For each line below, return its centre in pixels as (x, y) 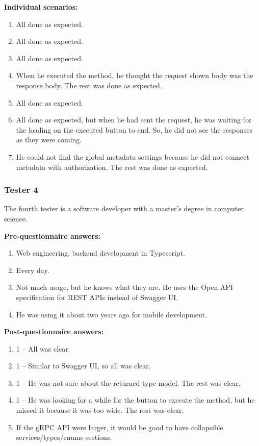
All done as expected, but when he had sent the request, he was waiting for (134, 120)
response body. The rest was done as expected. (89, 85)
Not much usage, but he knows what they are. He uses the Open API (124, 287)
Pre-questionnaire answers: (53, 236)
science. (16, 218)
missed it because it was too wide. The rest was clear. (100, 410)
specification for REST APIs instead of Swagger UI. (97, 297)
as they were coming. (49, 140)
